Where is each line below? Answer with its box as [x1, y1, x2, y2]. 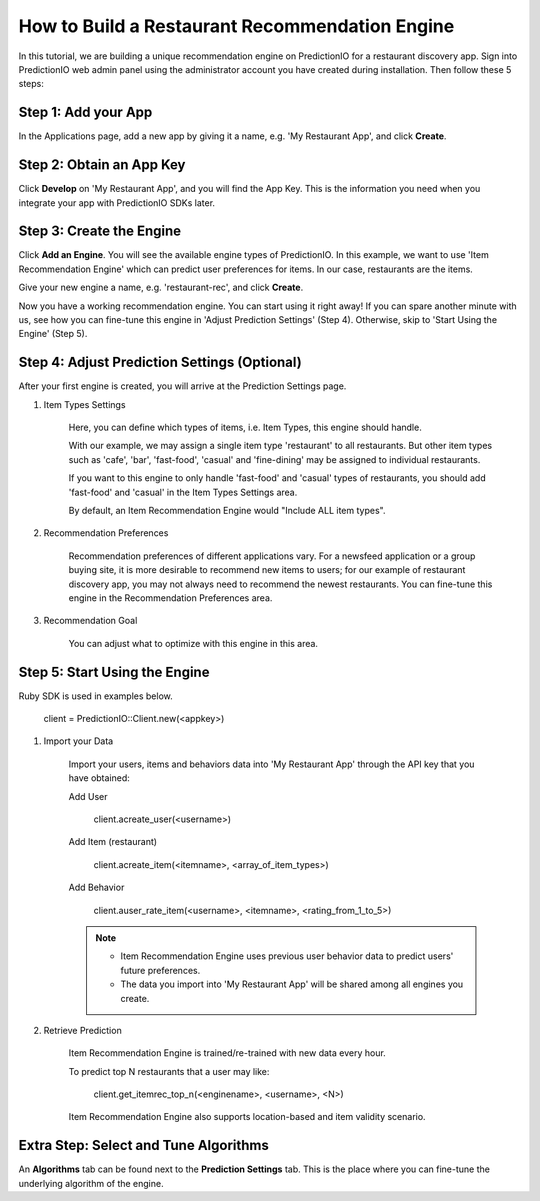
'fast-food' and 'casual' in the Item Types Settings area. [68, 486, 298, 498]
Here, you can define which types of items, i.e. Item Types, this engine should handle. [68, 421, 422, 434]
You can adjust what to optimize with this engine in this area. [68, 637, 319, 649]
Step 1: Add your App [18, 104, 153, 121]
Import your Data [43, 735, 114, 747]
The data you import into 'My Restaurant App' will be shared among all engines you [120, 978, 464, 990]
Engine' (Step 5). [18, 328, 88, 340]
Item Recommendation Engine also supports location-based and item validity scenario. [68, 1111, 426, 1123]
